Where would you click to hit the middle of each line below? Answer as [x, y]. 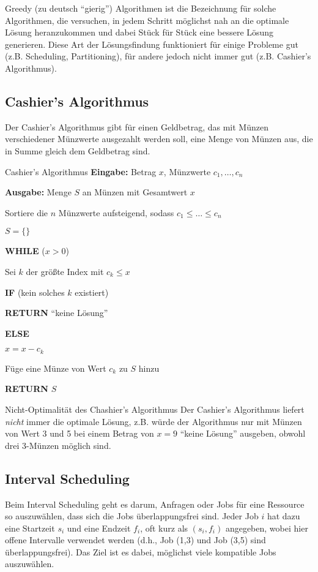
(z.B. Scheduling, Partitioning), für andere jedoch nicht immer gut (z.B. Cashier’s [158, 56]
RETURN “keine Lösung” [57, 313]
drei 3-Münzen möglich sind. [58, 445]
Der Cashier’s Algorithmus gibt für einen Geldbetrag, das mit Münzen [137, 126]
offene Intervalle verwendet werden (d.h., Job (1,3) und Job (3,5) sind [135, 540]
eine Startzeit [30, 528]
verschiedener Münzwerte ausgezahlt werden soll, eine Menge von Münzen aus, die [159, 139]
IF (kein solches [35, 292]
